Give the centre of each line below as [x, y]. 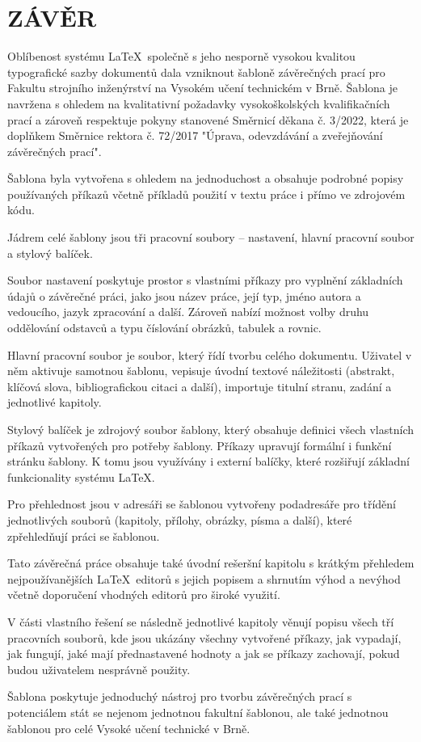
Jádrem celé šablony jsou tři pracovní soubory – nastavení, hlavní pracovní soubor [211, 237]
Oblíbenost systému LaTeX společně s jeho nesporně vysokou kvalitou [181, 56]
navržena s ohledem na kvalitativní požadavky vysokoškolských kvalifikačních [199, 103]
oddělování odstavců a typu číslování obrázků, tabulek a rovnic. [164, 328]
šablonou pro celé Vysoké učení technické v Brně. [129, 728]
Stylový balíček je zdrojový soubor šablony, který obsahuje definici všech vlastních [210, 429]
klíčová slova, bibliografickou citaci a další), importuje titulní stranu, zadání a [200, 386]
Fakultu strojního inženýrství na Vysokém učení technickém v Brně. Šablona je [202, 88]
